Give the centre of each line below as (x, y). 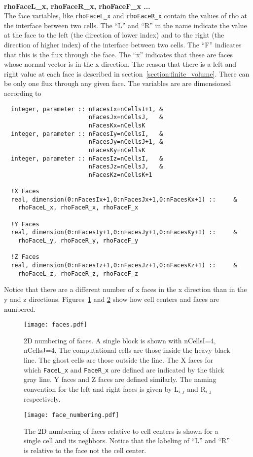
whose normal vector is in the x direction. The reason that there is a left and (120, 64)
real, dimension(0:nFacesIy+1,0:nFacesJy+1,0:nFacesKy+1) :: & (124, 232)
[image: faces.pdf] (55, 325)
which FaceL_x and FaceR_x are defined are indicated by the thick (124, 369)
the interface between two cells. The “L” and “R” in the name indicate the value (126, 25)
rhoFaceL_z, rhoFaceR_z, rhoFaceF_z (78, 273)
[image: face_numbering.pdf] (72, 415)
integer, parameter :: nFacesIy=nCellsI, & (87, 134)
